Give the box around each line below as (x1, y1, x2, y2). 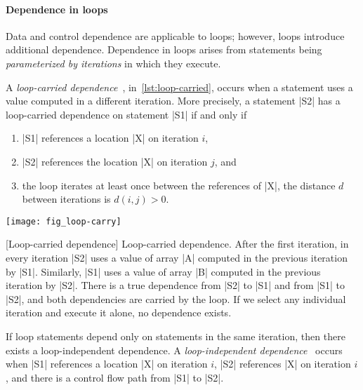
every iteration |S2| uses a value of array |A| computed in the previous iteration (6, 250, 348, 264)
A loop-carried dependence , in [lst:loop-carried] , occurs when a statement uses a (6, 79, 353, 94)
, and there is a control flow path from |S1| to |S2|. (6, 370, 224, 384)
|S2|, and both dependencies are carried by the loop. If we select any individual (6, 291, 346, 306)
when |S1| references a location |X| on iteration (6, 356, 208, 371)
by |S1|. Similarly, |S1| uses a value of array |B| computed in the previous (6, 264, 321, 278)
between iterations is (22, 191, 111, 206)
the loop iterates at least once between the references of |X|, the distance (22, 177, 336, 192)
